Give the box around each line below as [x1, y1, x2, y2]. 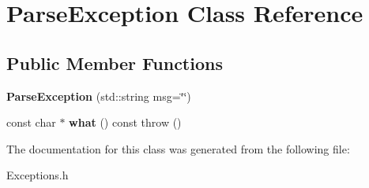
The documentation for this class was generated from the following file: [6, 140, 350, 157]
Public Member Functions [6, 50, 223, 75]
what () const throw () [69, 114, 182, 131]
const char [6, 114, 56, 131]
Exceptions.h [6, 167, 69, 183]
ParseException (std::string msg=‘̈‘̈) [6, 87, 191, 104]
